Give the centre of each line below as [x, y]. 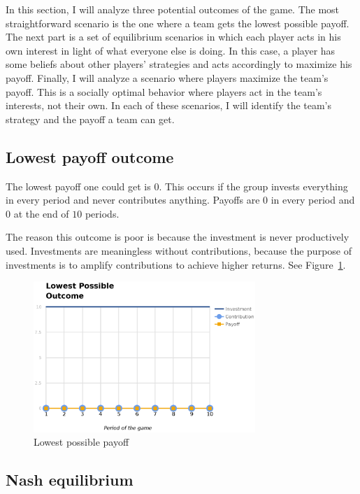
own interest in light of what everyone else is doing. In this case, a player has [171, 50]
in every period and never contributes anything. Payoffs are [133, 200]
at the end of [41, 213]
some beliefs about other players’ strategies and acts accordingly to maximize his [179, 64]
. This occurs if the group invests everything [253, 186]
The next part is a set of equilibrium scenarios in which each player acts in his [173, 37]
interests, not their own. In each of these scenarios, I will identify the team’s [169, 105]
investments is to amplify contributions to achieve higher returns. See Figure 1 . [176, 264]
